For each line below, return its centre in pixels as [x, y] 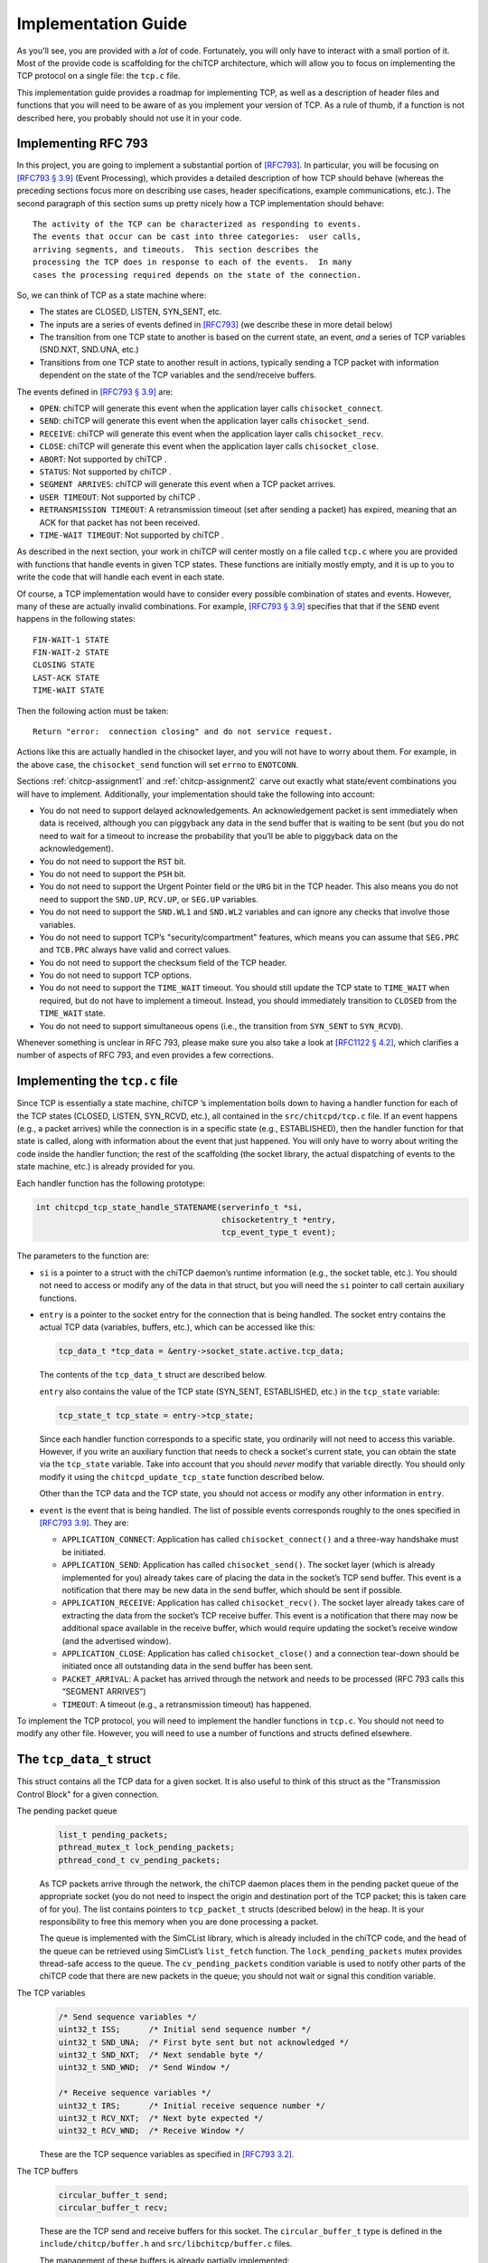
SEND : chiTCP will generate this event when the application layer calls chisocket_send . [204, 421]
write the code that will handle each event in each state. [121, 577]
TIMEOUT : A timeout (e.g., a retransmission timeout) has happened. [187, 1704]
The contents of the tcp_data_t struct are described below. [153, 1375]
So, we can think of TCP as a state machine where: [112, 295]
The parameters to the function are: [83, 1256]
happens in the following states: [76, 619]
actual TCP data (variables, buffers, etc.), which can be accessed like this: [177, 1327]
